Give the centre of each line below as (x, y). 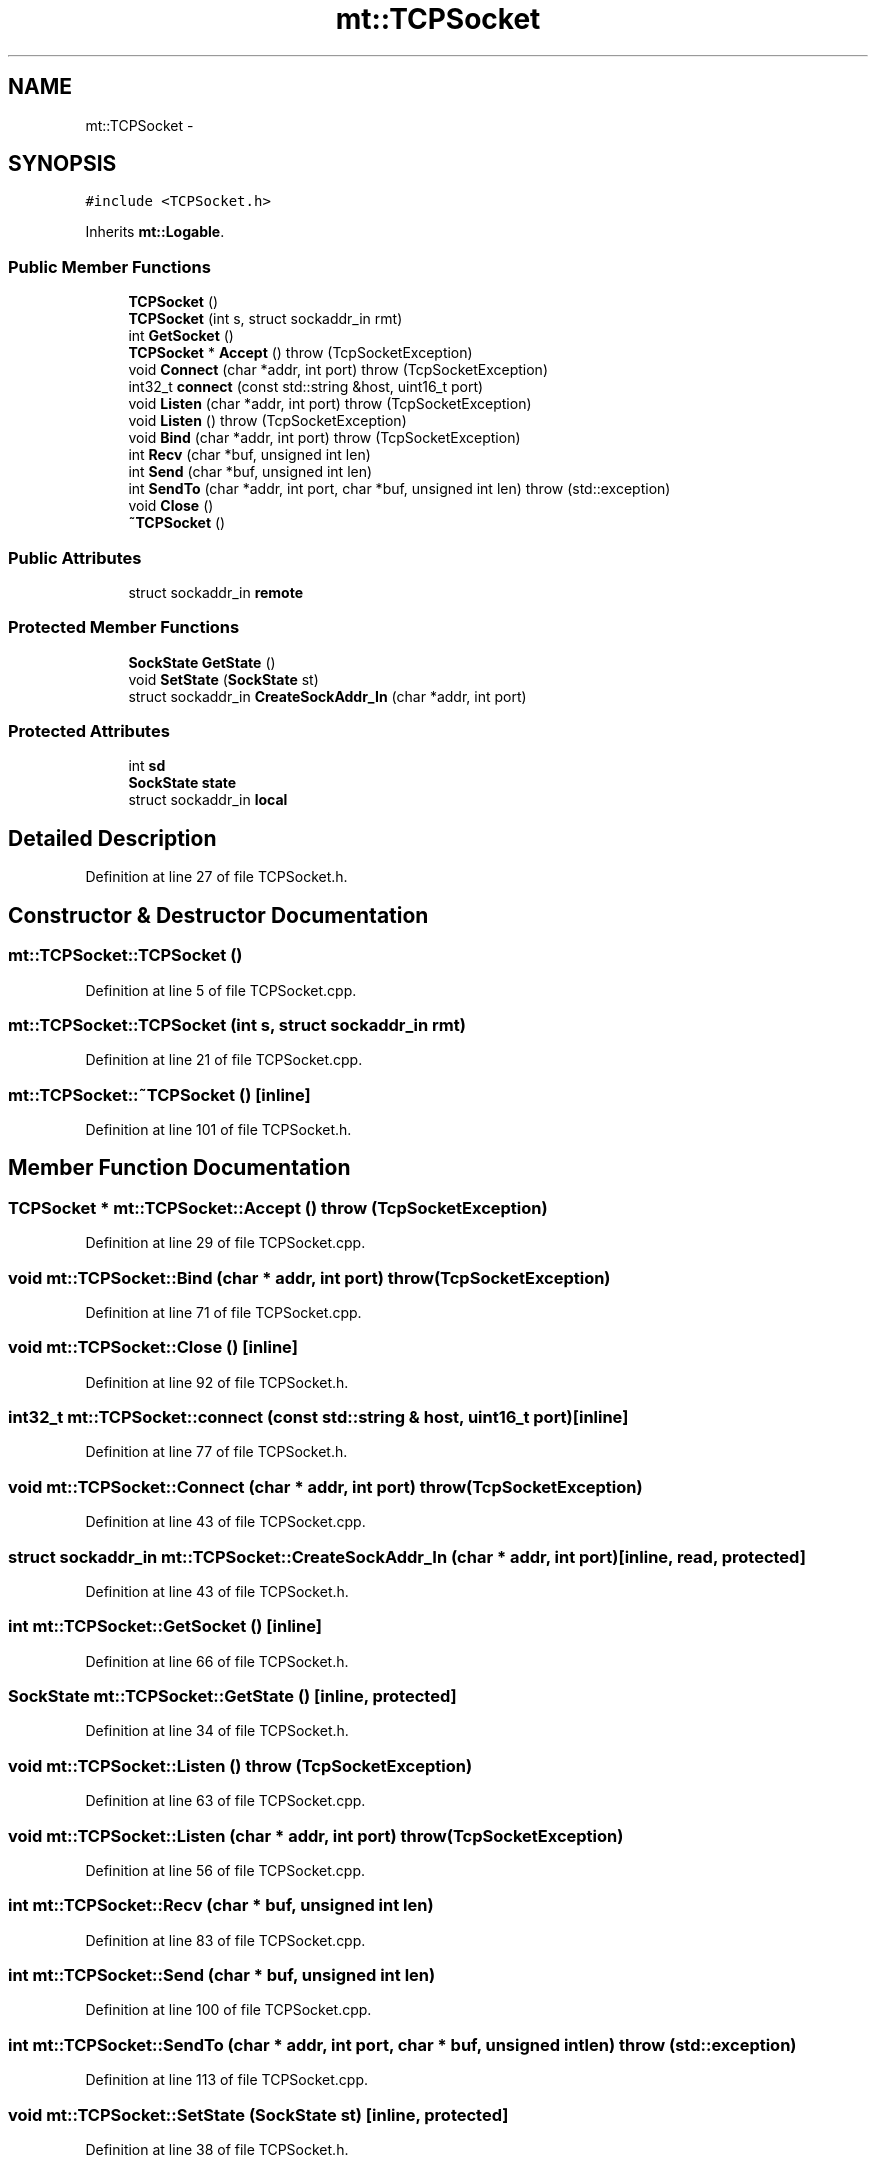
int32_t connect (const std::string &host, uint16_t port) (306, 387)
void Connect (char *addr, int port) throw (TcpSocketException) (338, 370)
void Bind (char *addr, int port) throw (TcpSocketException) (324, 438)
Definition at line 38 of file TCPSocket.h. (217, 2149)
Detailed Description (112, 838)
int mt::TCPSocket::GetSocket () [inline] (165, 1626)
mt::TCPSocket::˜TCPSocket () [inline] (159, 1094)
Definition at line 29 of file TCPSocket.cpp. (225, 1243)
